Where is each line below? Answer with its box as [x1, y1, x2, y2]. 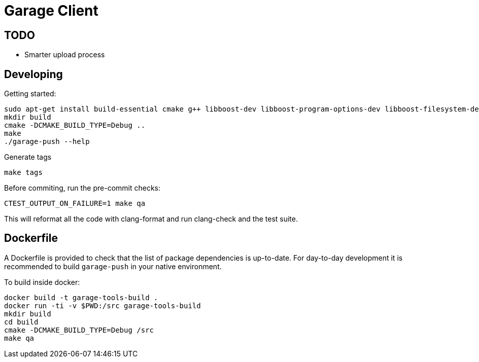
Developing [4, 67, 63, 81]
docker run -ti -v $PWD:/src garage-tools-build [4, 301, 201, 310]
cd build [4, 317, 39, 326]
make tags [4, 168, 43, 177]
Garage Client [4, 2, 98, 19]
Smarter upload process [24, 50, 105, 59]
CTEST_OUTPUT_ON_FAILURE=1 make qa [4, 199, 146, 208]
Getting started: [4, 89, 56, 98]
